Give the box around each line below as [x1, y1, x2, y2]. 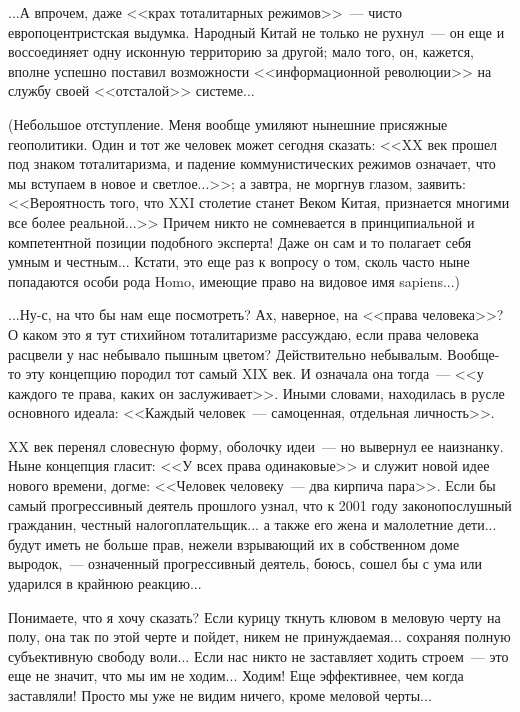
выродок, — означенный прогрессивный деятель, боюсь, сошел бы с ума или [8, 553, 483, 574]
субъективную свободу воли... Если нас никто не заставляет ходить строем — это [8, 645, 509, 666]
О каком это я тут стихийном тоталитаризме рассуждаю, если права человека [8, 323, 479, 344]
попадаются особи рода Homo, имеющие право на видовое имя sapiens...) [8, 270, 461, 291]
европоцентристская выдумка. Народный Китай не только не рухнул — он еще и [8, 21, 505, 42]
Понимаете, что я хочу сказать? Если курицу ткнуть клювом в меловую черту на [8, 606, 501, 627]
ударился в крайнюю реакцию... [8, 573, 202, 594]
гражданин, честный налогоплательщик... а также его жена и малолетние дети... [8, 514, 497, 535]
